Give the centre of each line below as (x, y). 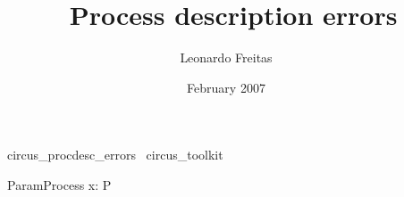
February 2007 (226, 87)
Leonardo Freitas (226, 57)
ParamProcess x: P (59, 184)
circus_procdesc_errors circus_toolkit (115, 155)
